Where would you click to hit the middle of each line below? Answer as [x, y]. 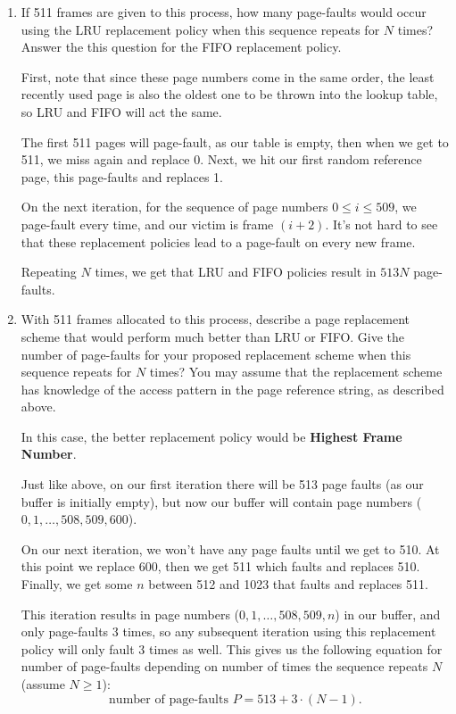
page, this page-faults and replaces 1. [122, 176]
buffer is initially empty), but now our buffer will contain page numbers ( [221, 501]
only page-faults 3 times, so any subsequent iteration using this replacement [228, 631]
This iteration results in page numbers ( [130, 614]
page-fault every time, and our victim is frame [147, 224]
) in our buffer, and [388, 614]
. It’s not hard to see [381, 224]
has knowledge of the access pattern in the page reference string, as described [232, 389]
